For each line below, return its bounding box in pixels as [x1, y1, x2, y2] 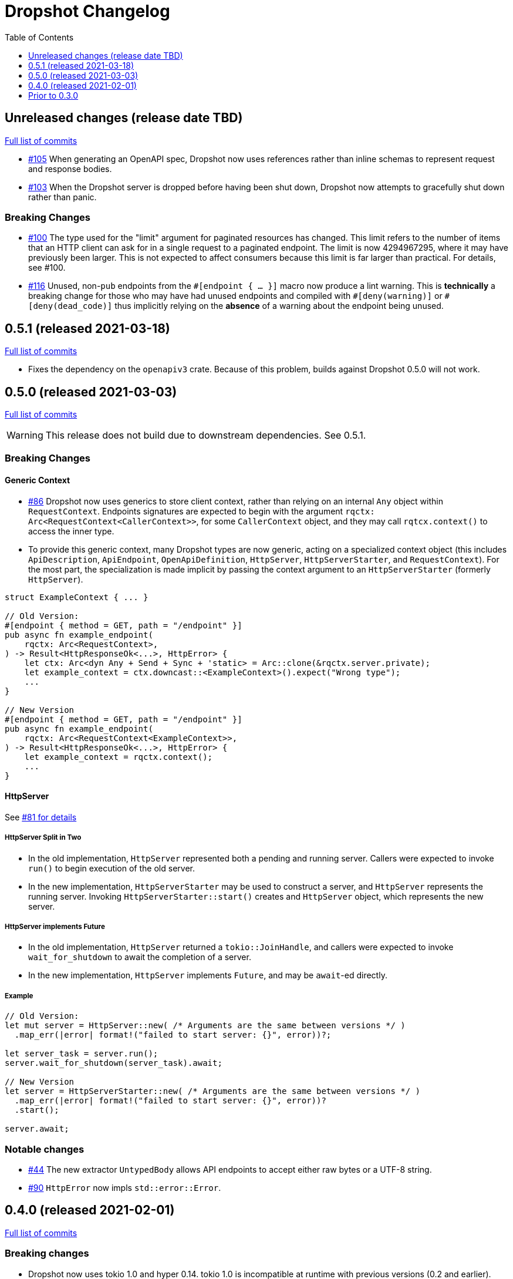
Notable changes [5, 1143, 85, 1155]
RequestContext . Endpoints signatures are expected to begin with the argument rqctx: [28, 506, 375, 516]
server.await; [5, 1124, 69, 1134]
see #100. [28, 262, 66, 273]
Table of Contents [5, 32, 74, 42]
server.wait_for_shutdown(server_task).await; [5, 1058, 222, 1068]
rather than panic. [28, 191, 97, 202]
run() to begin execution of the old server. [28, 863, 195, 873]
